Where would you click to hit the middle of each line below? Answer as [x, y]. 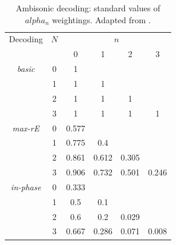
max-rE [26, 128]
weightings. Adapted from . [101, 19]
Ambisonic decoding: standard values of [88, 8]
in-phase [26, 186]
